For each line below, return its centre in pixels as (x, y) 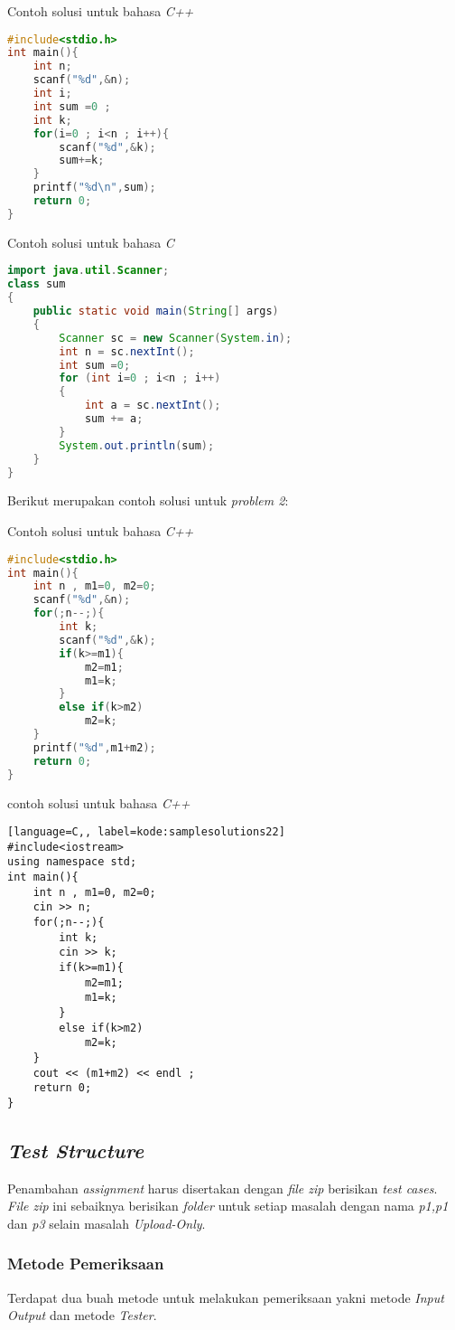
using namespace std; (72, 862)
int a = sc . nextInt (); (153, 406)
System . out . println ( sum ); (137, 445)
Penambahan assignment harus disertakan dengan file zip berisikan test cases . (223, 1188)
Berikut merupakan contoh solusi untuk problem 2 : (148, 500)
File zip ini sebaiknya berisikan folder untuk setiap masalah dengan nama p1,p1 (228, 1206)
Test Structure (76, 1150)
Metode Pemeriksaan (86, 1264)
